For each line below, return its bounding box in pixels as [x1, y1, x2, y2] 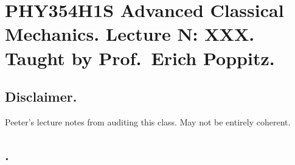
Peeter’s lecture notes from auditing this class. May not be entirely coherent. [5, 115, 291, 128]
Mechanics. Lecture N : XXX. [5, 21, 255, 46]
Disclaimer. [5, 87, 77, 106]
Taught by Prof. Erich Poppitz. [5, 45, 275, 70]
